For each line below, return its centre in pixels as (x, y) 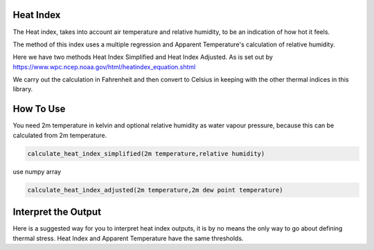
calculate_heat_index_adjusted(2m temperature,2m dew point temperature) (155, 190)
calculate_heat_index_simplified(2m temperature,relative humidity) (146, 153)
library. (23, 89)
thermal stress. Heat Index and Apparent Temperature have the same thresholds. (128, 238)
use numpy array (37, 171)
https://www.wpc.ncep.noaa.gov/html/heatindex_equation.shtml (104, 66)
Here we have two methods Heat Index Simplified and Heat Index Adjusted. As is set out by (143, 57)
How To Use (39, 109)
